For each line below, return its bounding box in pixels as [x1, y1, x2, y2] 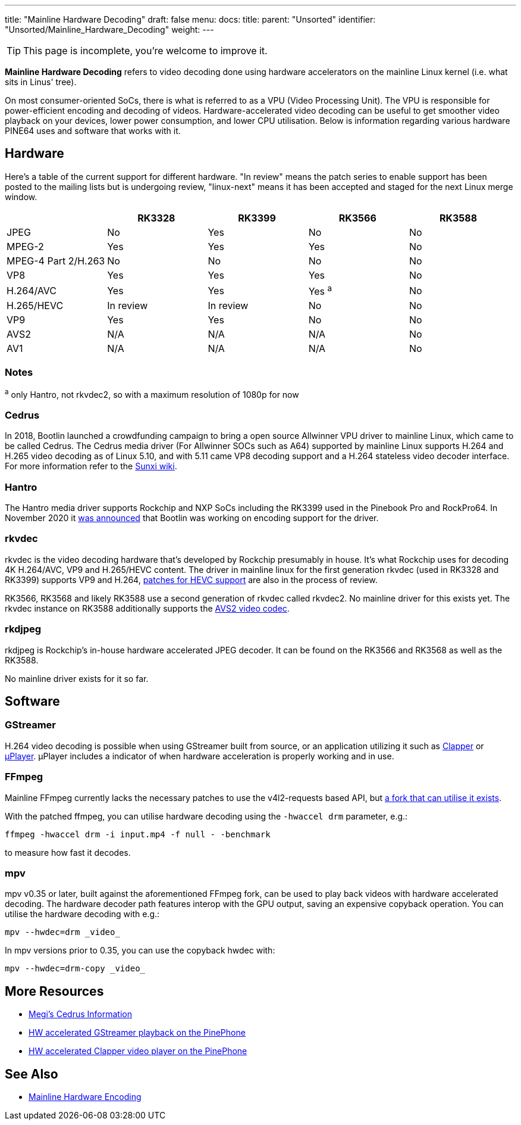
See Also [5, 1066, 58, 1082]
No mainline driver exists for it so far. [5, 673, 149, 684]
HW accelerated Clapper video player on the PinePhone [29, 1046, 247, 1057]
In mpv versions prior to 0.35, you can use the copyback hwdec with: [5, 945, 275, 956]
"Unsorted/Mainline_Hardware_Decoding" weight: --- [5, 24, 214, 35]
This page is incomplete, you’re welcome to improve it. [23, 45, 268, 57]
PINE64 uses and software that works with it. [5, 126, 181, 136]
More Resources [5, 983, 104, 999]
